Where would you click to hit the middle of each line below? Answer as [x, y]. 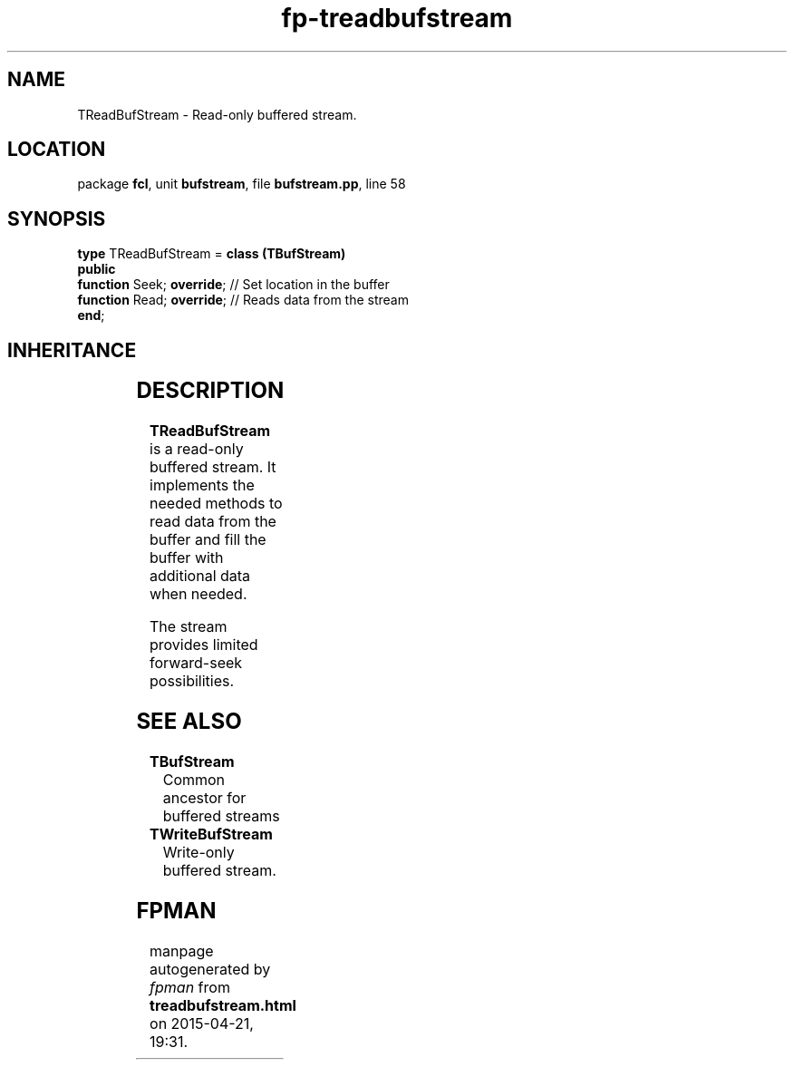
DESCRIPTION [210, 391]
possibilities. [192, 681]
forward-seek [196, 663]
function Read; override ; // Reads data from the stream [243, 300]
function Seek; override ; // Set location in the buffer [233, 285]
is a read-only [197, 449]
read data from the [213, 522]
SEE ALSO [189, 721]
